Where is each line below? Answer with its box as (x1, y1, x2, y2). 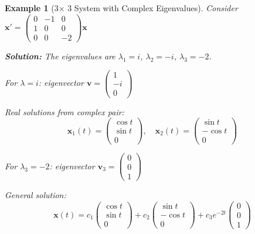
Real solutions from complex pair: (5, 105, 124, 118)
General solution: (5, 189, 66, 201)
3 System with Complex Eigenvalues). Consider (67, 2, 238, 14)
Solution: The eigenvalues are (5, 49, 115, 62)
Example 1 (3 (5, 2, 59, 14)
